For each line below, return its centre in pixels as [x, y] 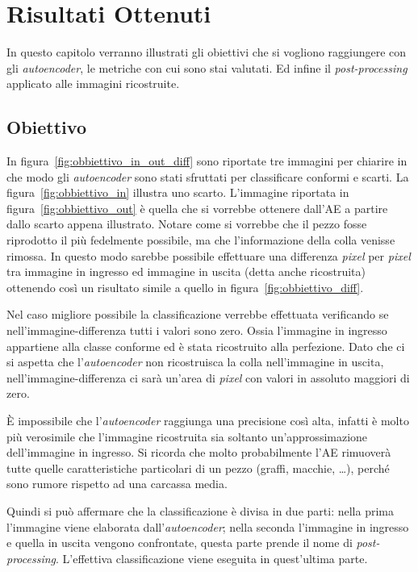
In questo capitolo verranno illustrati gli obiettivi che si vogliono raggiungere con [207, 52]
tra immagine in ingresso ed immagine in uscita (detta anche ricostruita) [186, 271]
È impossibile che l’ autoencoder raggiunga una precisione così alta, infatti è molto [208, 421]
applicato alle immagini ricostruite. [93, 84]
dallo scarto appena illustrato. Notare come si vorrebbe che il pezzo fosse [187, 224]
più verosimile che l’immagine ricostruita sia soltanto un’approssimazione [187, 436]
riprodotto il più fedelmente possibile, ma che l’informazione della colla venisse [201, 240]
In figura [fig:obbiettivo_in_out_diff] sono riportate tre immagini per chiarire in [207, 161]
